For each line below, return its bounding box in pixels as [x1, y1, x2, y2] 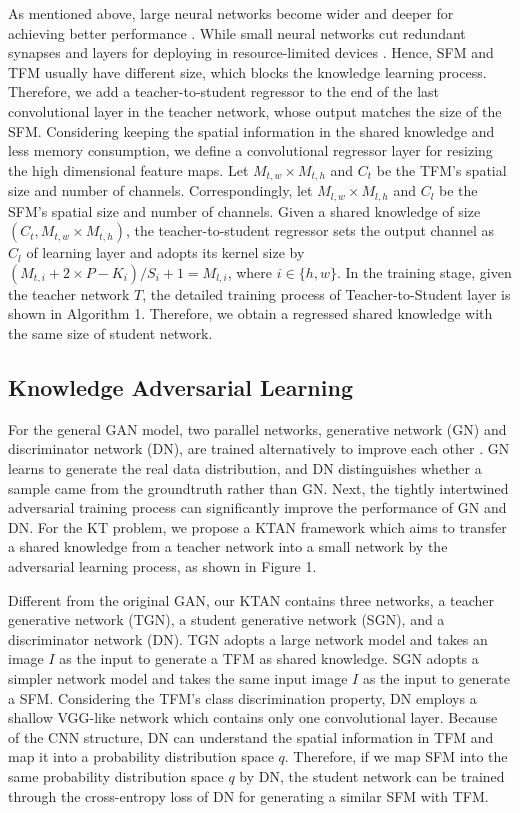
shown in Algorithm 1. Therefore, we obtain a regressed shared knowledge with [8, 303, 493, 324]
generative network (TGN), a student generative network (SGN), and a [8, 609, 445, 630]
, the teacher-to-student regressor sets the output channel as [125, 220, 494, 241]
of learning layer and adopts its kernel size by [26, 242, 305, 263]
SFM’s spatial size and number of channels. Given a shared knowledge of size [8, 200, 481, 221]
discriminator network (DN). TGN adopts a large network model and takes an [8, 628, 488, 649]
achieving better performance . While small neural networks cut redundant [8, 22, 466, 43]
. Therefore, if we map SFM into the [284, 746, 508, 767]
